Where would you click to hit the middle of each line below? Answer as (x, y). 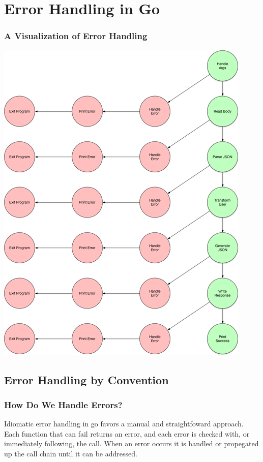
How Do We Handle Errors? (63, 404)
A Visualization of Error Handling (76, 36)
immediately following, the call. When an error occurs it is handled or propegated (131, 443)
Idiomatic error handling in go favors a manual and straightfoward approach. (124, 424)
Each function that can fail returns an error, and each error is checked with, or (127, 433)
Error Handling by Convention (86, 379)
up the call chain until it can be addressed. (71, 453)
